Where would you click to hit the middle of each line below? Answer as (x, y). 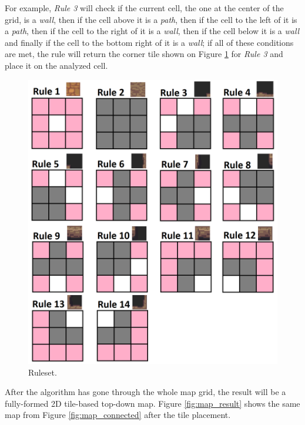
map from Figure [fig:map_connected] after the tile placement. (118, 415)
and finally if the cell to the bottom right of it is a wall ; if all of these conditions (149, 42)
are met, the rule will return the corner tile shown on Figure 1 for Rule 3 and (144, 54)
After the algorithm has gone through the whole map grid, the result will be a (145, 392)
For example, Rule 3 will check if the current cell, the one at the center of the (144, 8)
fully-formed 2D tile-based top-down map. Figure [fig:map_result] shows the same (152, 403)
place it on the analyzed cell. (56, 65)
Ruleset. (43, 372)
